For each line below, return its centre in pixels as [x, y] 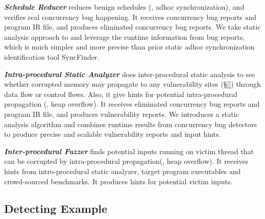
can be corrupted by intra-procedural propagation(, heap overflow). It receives [126, 161]
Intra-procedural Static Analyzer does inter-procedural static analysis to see [130, 74]
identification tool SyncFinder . [52, 56]
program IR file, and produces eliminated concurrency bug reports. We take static [132, 27]
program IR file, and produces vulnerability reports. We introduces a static [122, 114]
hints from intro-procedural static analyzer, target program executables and [123, 171]
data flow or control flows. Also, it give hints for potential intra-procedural [121, 94]
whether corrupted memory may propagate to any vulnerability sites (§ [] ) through [132, 84]
